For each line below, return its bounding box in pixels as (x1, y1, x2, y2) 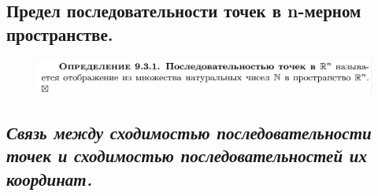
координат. (6, 166, 93, 190)
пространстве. (6, 21, 113, 46)
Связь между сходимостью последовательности (6, 120, 372, 144)
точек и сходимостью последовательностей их (6, 143, 367, 168)
